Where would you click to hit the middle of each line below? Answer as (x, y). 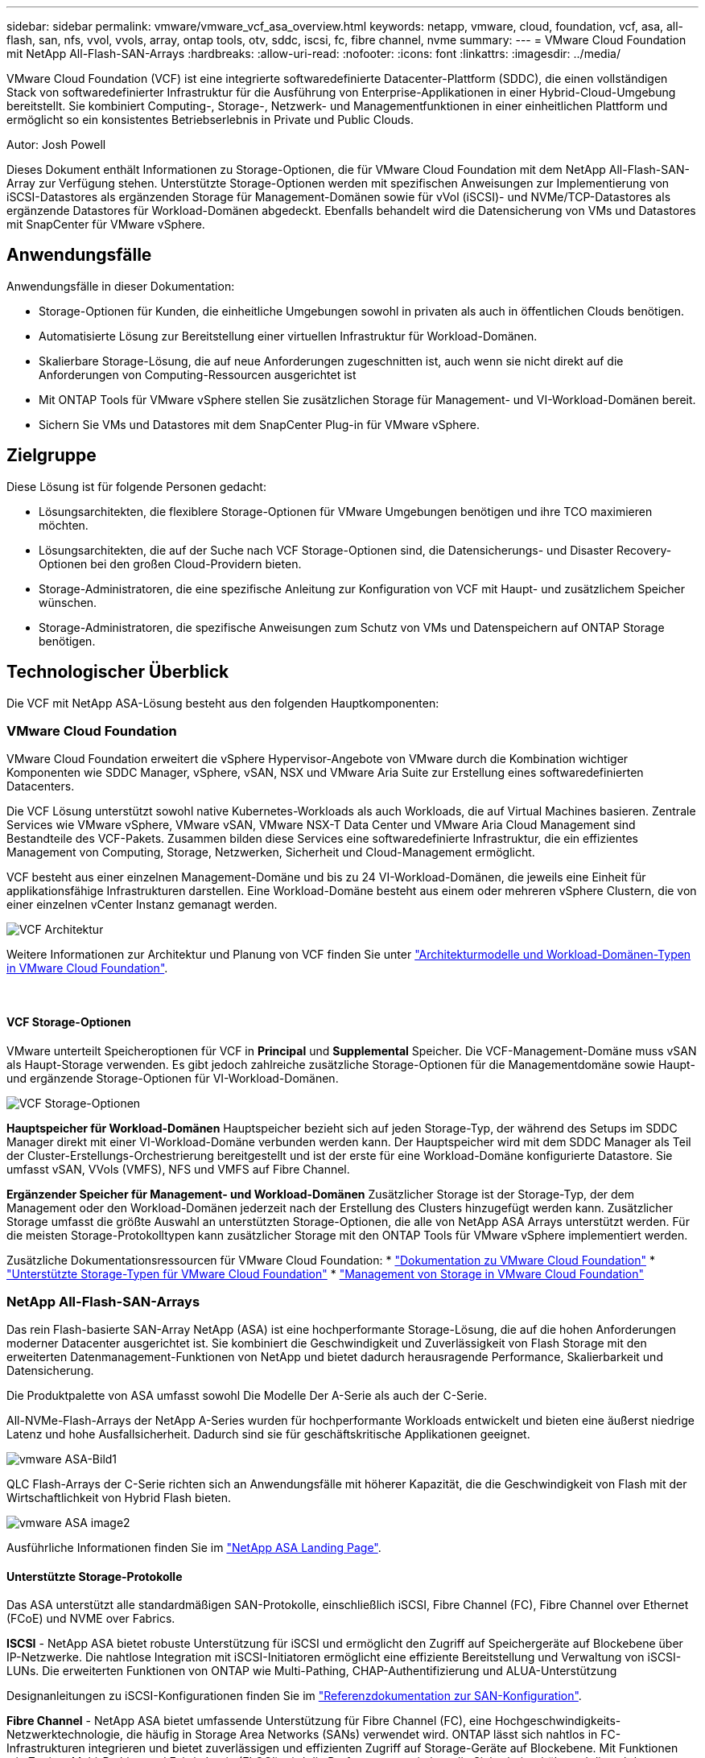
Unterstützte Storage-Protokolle (95, 1576)
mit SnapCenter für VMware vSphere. (106, 224)
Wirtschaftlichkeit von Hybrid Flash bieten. (119, 1498)
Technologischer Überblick (118, 672)
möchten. (64, 525)
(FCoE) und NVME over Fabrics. (91, 1619)
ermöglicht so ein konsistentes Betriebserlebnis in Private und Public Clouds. (210, 120)
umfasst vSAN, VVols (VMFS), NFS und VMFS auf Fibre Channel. (178, 1169)
